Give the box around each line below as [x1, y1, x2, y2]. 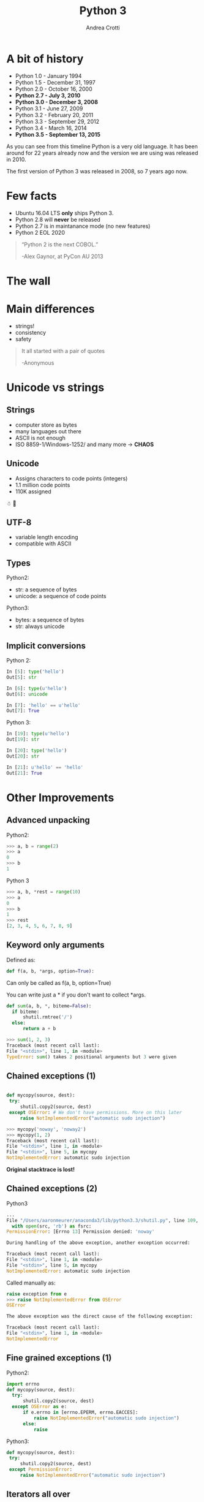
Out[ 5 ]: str [6, 674, 37, 680]
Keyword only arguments [6, 940, 105, 950]
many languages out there [15, 427, 81, 435]
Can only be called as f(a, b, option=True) [6, 979, 111, 987]
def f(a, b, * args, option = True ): [6, 968, 95, 974]
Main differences [6, 302, 95, 316]
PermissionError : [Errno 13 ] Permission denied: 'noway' [6, 1229, 155, 1235]
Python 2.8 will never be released [15, 216, 101, 223]
